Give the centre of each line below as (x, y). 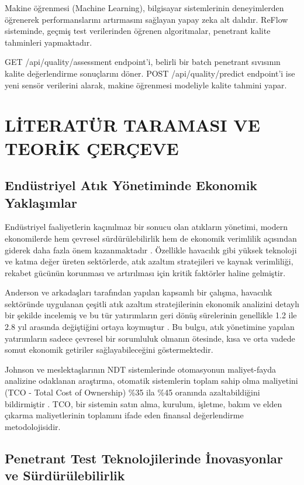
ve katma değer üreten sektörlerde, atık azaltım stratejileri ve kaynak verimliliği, (149, 261)
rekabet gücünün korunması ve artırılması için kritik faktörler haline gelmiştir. (145, 272)
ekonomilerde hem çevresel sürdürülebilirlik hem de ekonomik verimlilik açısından (151, 238)
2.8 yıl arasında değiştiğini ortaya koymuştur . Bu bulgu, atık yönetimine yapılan (150, 327)
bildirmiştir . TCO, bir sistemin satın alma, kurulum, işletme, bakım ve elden (144, 403)
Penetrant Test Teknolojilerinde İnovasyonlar (144, 458)
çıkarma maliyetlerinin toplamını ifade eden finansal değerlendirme (124, 415)
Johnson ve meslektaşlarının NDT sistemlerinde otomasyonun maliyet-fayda (141, 369)
